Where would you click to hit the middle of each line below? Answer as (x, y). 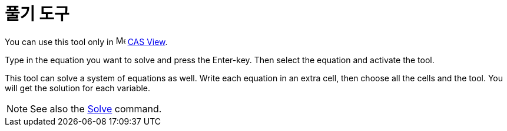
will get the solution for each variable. (78, 88)
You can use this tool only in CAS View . (86, 42)
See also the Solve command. (96, 108)
